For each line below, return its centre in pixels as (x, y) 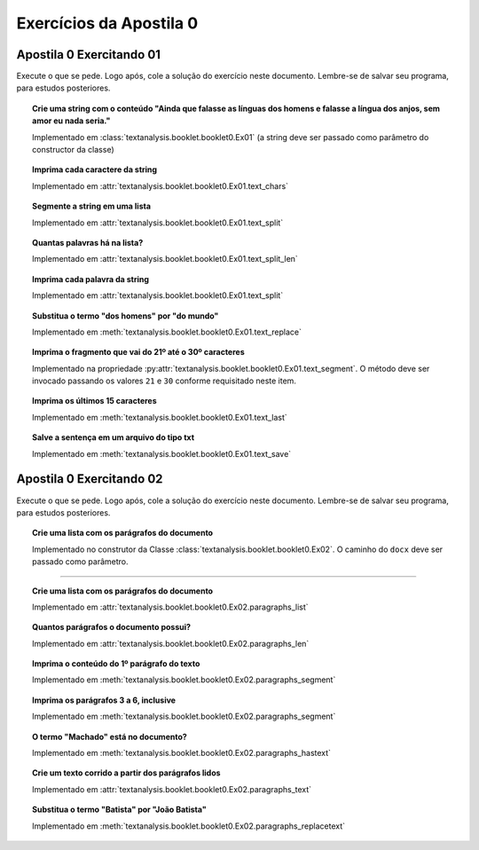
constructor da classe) (73, 150)
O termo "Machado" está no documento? (110, 736)
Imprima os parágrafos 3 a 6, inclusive (104, 700)
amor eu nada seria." (71, 121)
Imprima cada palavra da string (91, 279)
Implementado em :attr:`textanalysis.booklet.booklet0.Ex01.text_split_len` (165, 259)
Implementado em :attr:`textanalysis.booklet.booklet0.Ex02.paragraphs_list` (171, 607)
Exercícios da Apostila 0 (107, 23)
